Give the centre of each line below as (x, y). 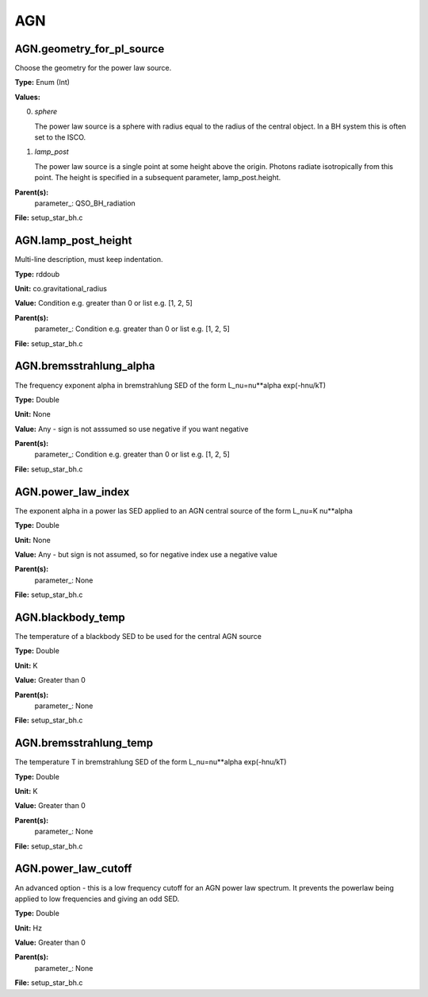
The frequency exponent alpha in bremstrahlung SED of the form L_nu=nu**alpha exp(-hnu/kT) (170, 385)
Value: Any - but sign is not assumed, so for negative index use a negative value (146, 554)
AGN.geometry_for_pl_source (90, 49)
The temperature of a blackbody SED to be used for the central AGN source (138, 637)
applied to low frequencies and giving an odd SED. (97, 899)
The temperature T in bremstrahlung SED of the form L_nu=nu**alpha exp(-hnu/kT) (151, 762)
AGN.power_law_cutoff (73, 869)
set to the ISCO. (60, 137)
